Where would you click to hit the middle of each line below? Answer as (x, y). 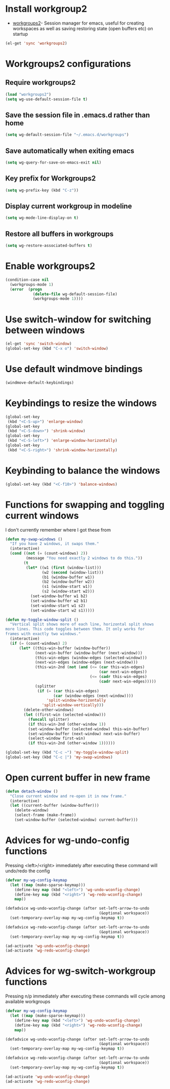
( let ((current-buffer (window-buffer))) (55, 806)
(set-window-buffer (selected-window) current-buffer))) (76, 820)
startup (20, 34)
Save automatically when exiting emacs (70, 151)
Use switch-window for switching (78, 319)
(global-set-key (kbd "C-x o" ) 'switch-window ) (57, 349)
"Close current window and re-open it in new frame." (68, 796)
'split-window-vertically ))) (72, 705)
